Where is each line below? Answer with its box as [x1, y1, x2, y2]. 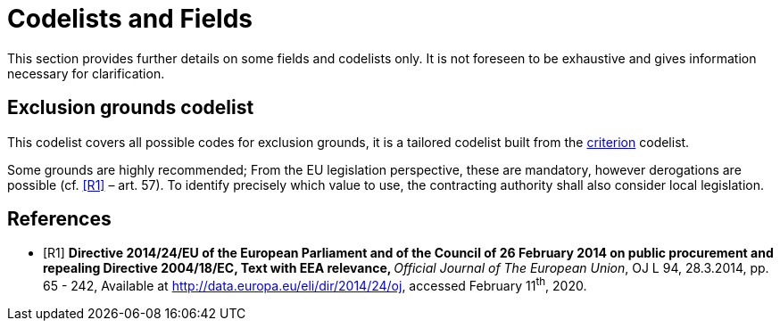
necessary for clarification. [7, 65, 165, 81]
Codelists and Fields [7, 4, 253, 34]
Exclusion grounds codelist [7, 96, 254, 119]
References [7, 208, 112, 231]
